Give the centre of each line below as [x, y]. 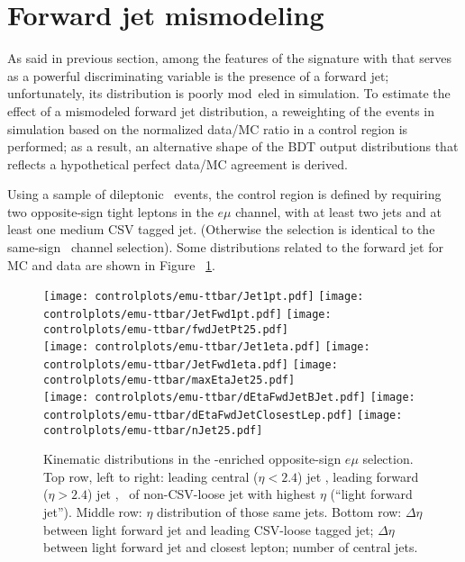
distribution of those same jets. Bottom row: [279, 511]
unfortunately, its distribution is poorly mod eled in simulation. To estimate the [229, 93]
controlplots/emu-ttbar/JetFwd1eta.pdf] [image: [191, 364]
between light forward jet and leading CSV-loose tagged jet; [209, 529]
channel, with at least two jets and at [339, 211]
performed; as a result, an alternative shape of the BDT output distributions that [233, 146]
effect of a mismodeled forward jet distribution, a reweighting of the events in [221, 110]
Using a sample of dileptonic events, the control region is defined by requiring [224, 194]
